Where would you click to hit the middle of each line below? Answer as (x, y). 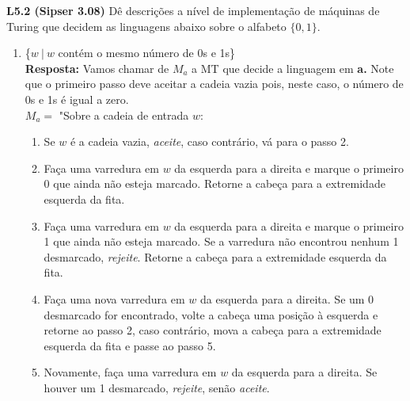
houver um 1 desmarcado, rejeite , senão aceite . (157, 387)
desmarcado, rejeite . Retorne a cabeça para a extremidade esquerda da (215, 256)
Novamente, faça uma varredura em (130, 372)
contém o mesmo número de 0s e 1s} (147, 53)
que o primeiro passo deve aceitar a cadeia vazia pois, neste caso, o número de (214, 84)
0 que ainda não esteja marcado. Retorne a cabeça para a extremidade (214, 183)
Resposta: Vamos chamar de (97, 68)
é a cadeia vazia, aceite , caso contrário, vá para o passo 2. (209, 141)
